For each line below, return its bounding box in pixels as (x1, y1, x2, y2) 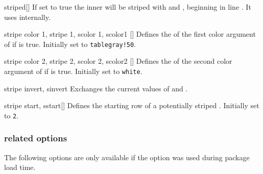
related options (4, 132, 67, 144)
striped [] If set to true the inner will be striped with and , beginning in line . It (4, 2, 251, 12)
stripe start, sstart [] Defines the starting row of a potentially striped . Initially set (4, 100, 259, 111)
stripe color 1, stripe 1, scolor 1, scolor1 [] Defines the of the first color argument (4, 29, 256, 39)
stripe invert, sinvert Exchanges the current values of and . (4, 83, 188, 93)
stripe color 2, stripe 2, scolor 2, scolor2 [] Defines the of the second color (4, 56, 232, 66)
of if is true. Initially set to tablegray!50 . (4, 38, 136, 49)
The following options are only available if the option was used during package (4, 152, 250, 162)
